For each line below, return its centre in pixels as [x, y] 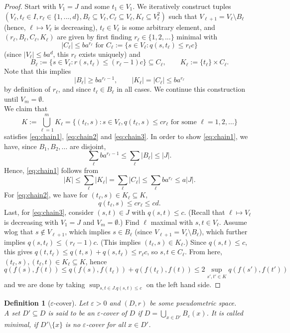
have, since [20, 146]
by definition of [27, 89]
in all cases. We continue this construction [181, 89]
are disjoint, [88, 146]
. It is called [225, 313]
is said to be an [71, 313]
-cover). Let [71, 303]
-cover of [114, 313]
